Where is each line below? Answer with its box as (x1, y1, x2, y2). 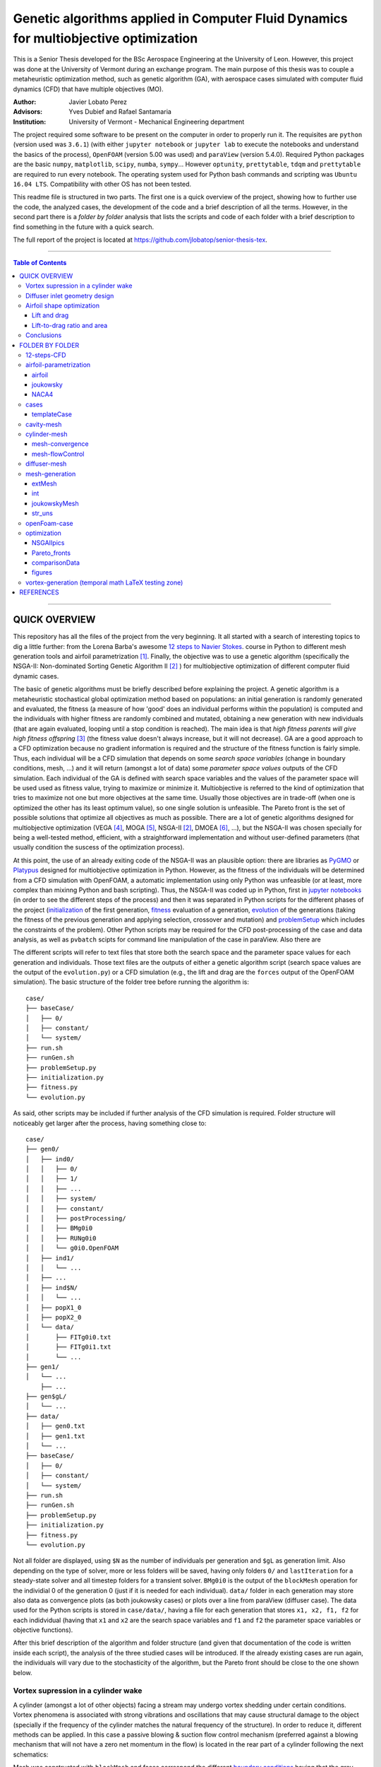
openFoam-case (25, 519, 73, 527)
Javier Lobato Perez (68, 98, 127, 106)
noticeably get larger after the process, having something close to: (13, 1119, 207, 1127)
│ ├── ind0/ (25, 1155, 74, 1163)
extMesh (32, 479, 57, 488)
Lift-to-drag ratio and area (32, 321, 108, 329)
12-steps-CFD (25, 351, 66, 359)
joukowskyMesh (32, 499, 79, 507)
